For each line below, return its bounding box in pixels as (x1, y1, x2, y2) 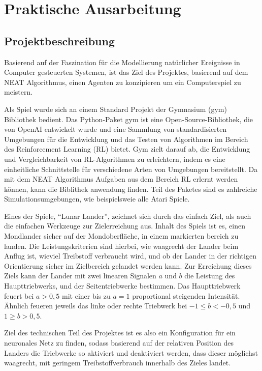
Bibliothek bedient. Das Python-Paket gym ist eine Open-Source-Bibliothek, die (4, 113, 253, 124)
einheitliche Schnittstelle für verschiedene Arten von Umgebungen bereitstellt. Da (4, 163, 258, 174)
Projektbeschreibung (4, 33, 115, 48)
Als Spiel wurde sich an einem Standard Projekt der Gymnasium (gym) (4, 103, 227, 114)
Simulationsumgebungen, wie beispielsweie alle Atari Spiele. (4, 193, 190, 204)
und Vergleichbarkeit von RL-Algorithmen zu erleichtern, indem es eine (4, 153, 225, 164)
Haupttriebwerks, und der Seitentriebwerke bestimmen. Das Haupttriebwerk (4, 280, 241, 291)
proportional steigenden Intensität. (132, 290, 240, 301)
